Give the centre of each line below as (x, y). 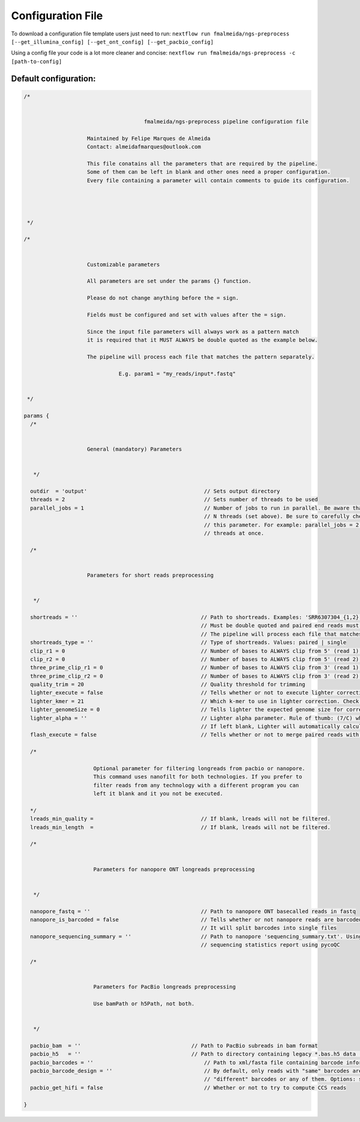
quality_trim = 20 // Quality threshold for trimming (168, 685)
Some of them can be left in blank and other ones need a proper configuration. (209, 172)
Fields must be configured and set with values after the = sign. (187, 315)
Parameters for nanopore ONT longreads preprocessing (174, 869)
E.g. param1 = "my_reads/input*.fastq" (177, 373)
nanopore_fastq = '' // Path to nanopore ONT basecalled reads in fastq (193, 911)
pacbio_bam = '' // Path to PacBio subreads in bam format (174, 1045)
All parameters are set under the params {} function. (169, 281)
